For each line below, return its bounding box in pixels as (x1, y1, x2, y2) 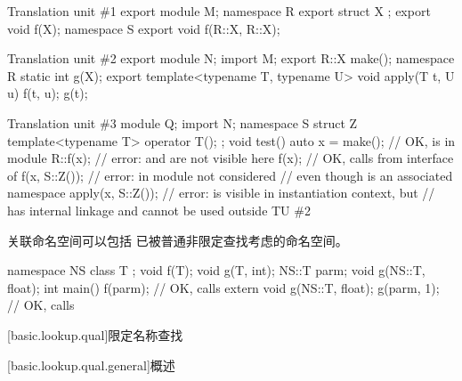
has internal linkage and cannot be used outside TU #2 (7, 200, 311, 219)
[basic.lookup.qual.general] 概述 (7, 355, 175, 374)
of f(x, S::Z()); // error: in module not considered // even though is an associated (7, 166, 453, 184)
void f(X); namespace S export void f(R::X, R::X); (7, 19, 280, 37)
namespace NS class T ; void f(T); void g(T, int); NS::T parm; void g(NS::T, (7, 261, 426, 280)
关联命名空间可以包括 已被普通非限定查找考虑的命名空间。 (7, 231, 348, 249)
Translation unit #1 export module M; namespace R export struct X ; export (7, 2, 431, 20)
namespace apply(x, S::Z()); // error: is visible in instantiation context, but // (7, 183, 435, 202)
